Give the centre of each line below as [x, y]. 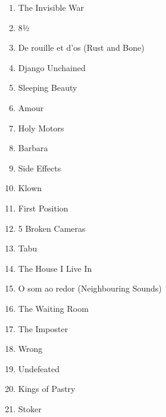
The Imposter [43, 328]
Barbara [33, 148]
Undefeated [39, 368]
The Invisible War [51, 7]
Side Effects [40, 168]
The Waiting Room [53, 308]
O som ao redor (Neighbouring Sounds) [90, 288]
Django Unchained [52, 67]
